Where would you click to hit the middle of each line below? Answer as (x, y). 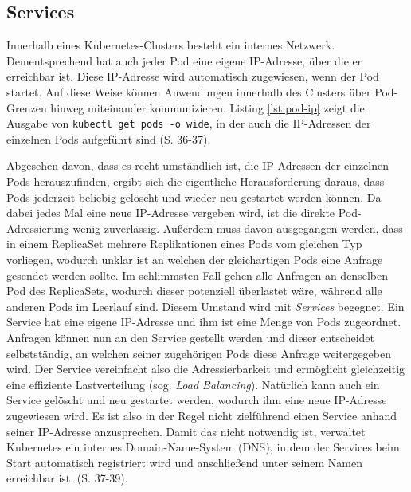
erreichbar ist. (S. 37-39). (67, 478)
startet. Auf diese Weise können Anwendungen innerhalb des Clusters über (189, 91)
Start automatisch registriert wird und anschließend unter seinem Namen (184, 462)
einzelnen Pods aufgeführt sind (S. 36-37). (109, 138)
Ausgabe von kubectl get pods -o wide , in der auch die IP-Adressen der (189, 123)
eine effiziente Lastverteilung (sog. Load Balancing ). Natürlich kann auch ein (193, 384)
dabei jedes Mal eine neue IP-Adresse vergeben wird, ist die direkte (171, 213)
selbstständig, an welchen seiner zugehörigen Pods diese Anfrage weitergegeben (199, 353)
